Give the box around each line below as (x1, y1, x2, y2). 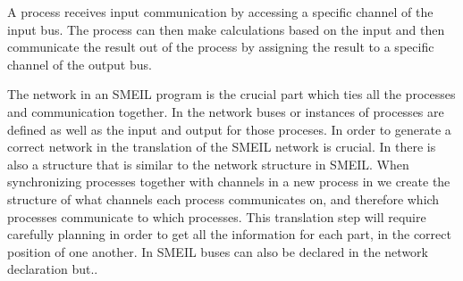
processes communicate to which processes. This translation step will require (7, 207, 426, 226)
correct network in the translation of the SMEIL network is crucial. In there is (7, 137, 436, 156)
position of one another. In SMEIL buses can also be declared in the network (7, 242, 428, 260)
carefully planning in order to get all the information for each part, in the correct (7, 225, 451, 244)
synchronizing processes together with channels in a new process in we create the (7, 172, 450, 191)
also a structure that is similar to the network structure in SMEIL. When (7, 154, 409, 173)
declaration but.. (7, 260, 98, 278)
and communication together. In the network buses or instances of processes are (7, 102, 444, 120)
